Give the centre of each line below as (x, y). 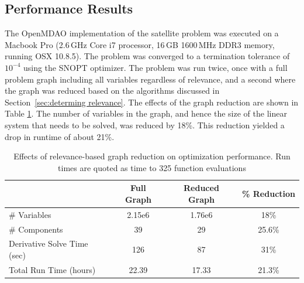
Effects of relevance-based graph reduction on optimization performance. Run (152, 156)
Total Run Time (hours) (52, 269)
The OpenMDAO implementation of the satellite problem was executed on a (142, 33)
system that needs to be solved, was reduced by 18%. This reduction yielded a (145, 125)
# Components (36, 229)
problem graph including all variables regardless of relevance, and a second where (150, 79)
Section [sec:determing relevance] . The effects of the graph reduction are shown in (152, 102)
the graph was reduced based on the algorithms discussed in (112, 91)
